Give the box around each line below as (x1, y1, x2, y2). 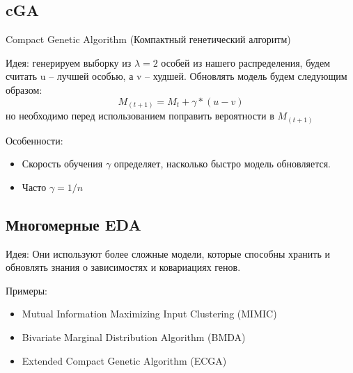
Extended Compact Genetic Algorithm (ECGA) (22, 353, 227, 367)
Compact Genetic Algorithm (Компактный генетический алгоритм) (6, 32, 291, 47)
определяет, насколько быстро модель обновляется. (113, 156, 331, 171)
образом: (6, 82, 42, 97)
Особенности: (6, 133, 63, 147)
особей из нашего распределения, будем (161, 55, 331, 69)
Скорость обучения (22, 156, 103, 171)
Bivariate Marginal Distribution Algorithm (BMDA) (22, 329, 246, 344)
